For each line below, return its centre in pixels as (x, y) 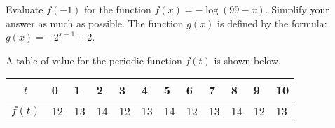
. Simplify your (297, 9)
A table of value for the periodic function (94, 60)
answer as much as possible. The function (95, 23)
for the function (118, 9)
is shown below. (247, 60)
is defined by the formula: (272, 23)
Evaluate (25, 9)
